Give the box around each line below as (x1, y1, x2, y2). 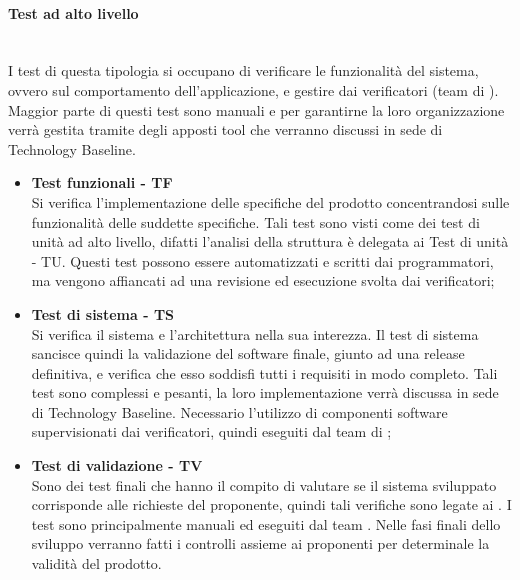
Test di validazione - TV (31, 455, 203, 476)
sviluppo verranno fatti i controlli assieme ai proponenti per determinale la (31, 533, 490, 554)
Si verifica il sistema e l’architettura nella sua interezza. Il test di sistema (31, 323, 479, 344)
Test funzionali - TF (31, 172, 173, 193)
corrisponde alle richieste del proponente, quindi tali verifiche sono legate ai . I (31, 494, 512, 515)
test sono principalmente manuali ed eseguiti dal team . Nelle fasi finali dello (31, 513, 501, 534)
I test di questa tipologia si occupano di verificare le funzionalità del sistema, (8, 60, 479, 81)
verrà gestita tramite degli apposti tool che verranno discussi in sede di (8, 119, 443, 140)
